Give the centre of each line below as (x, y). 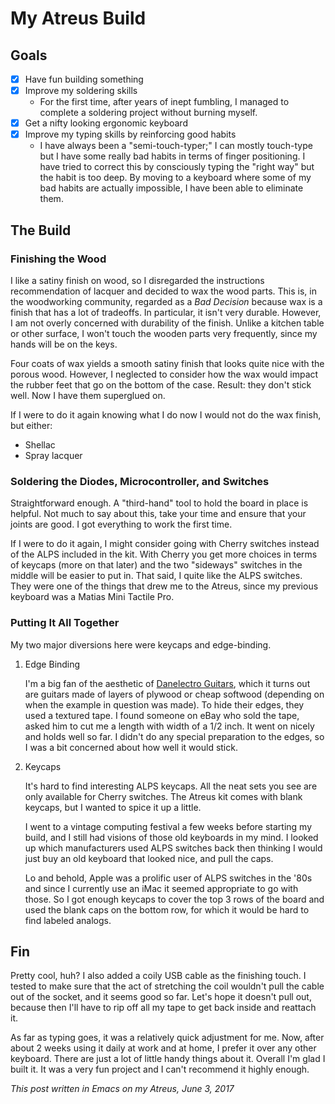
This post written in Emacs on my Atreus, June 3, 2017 (122, 1089)
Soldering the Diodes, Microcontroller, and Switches (140, 481)
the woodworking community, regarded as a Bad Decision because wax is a (166, 301)
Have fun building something (84, 79)
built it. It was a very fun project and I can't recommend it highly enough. (160, 1069)
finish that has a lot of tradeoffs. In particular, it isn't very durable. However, (166, 312)
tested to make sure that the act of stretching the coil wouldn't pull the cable (167, 986)
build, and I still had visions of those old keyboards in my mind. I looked (171, 837)
